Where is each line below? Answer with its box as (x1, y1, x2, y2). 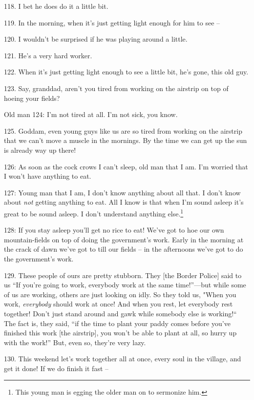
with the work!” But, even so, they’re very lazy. (4, 337, 146, 347)
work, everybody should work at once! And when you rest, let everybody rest (4, 299, 233, 309)
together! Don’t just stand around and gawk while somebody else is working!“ (4, 308, 237, 318)
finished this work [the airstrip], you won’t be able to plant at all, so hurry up (4, 328, 237, 338)
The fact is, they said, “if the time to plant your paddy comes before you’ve (4, 318, 231, 328)
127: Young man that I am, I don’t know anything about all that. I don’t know (4, 187, 241, 197)
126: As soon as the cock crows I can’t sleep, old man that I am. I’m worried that (4, 161, 248, 171)
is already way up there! (4, 144, 76, 155)
